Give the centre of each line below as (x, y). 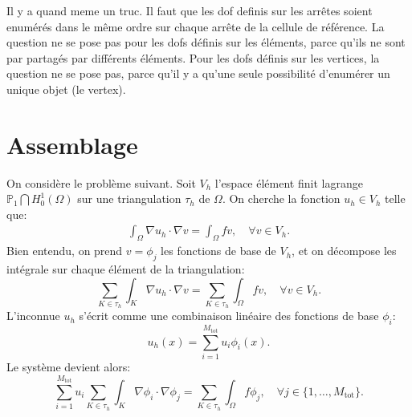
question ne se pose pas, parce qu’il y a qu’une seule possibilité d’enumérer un (198, 73)
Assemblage (72, 144)
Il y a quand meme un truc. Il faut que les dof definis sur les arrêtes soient (190, 10)
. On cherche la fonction (281, 198)
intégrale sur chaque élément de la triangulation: (126, 269)
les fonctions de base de (218, 251)
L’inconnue (33, 316)
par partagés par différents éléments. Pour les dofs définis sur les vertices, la (193, 57)
